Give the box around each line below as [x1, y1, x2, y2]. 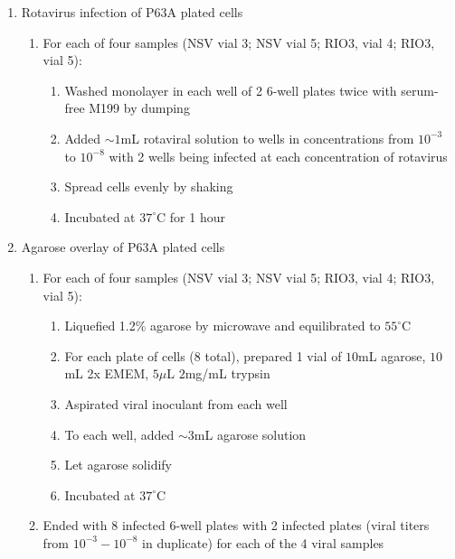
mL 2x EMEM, [64, 364, 149, 383]
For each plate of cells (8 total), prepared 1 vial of [64, 346, 342, 365]
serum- [401, 80, 439, 99]
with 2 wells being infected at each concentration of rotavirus [109, 146, 448, 165]
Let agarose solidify [64, 455, 172, 474]
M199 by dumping [89, 98, 190, 117]
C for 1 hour [156, 207, 225, 226]
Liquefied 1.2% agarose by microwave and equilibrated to [64, 316, 381, 335]
